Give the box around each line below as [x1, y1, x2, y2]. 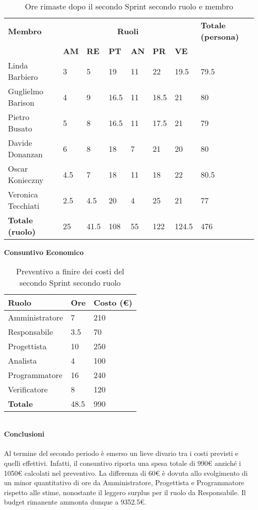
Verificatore [8, 383, 48, 395]
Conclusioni [4, 429, 45, 439]
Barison [8, 97, 35, 108]
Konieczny [8, 174, 44, 186]
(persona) [200, 31, 239, 42]
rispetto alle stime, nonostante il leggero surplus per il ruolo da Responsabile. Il [4, 487, 246, 497]
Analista [8, 354, 37, 366]
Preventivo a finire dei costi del [16, 265, 125, 277]
